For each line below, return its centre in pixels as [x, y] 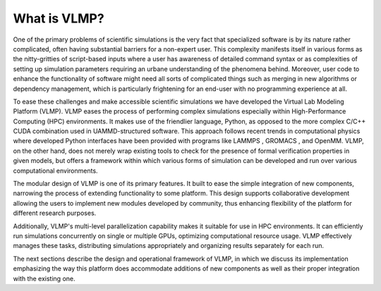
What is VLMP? [59, 18]
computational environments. [55, 171]
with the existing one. [44, 278]
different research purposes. [55, 213]
